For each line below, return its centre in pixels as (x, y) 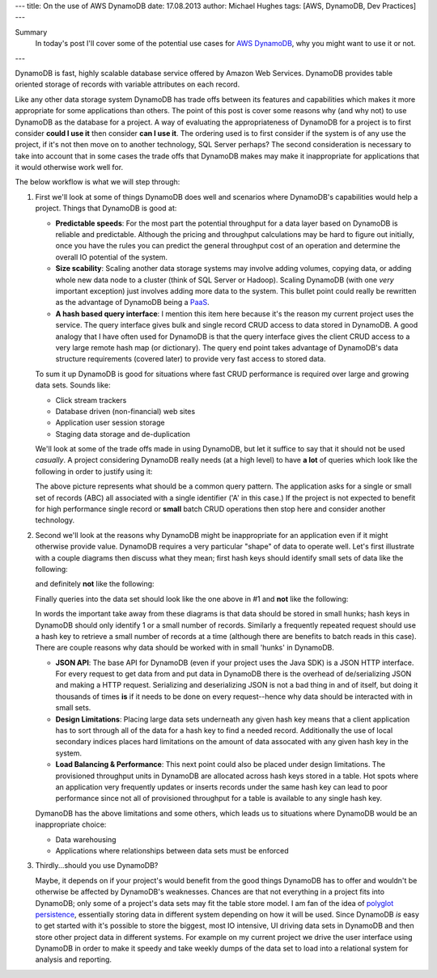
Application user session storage (110, 423)
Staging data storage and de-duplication (123, 434)
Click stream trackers (91, 400)
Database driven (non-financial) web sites (125, 411)
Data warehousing (86, 839)
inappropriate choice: (71, 824)
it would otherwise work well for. (69, 167)
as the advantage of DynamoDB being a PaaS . (132, 303)
